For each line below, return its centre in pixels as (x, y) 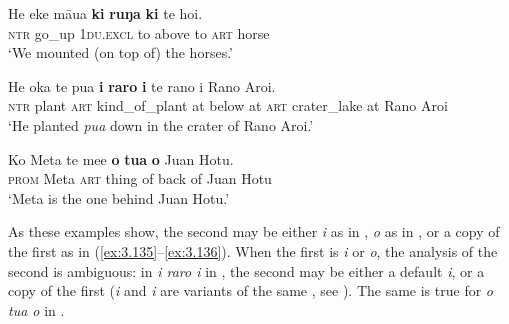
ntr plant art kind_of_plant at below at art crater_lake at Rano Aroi (228, 105)
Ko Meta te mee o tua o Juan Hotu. (121, 158)
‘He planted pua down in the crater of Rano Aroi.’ (161, 124)
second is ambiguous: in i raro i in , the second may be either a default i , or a (246, 270)
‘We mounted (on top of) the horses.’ (120, 52)
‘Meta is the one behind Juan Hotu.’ (119, 197)
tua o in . (36, 309)
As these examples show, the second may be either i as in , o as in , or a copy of (254, 231)
